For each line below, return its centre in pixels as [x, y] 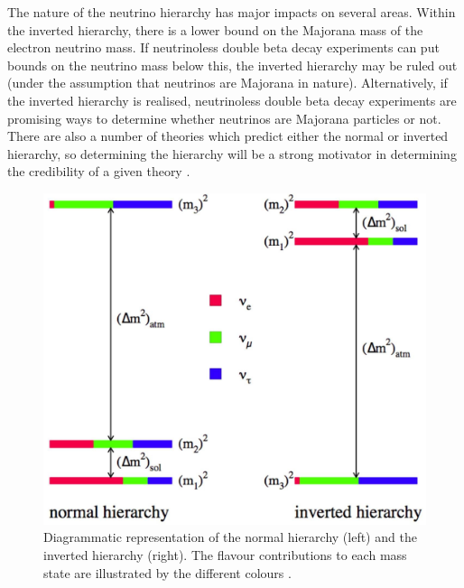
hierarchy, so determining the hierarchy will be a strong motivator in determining [232, 153]
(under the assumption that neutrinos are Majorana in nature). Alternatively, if [227, 83]
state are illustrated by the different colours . [167, 572]
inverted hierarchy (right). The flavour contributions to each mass [225, 554]
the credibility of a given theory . [99, 171]
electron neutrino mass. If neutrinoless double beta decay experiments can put [223, 47]
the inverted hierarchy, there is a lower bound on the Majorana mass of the [215, 29]
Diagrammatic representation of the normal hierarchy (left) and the [230, 537]
